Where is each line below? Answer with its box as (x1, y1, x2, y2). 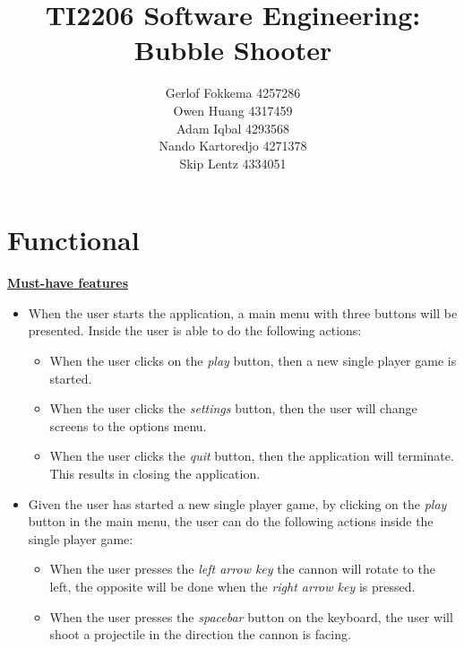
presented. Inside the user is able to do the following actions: (28, 321, 362, 340)
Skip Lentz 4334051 (179, 153, 287, 172)
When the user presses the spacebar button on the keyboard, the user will (49, 607, 453, 626)
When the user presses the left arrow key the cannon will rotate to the (49, 559, 435, 578)
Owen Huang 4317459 (173, 100, 293, 119)
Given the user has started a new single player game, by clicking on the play (28, 494, 447, 513)
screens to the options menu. (49, 416, 207, 435)
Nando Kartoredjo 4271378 (159, 136, 307, 155)
